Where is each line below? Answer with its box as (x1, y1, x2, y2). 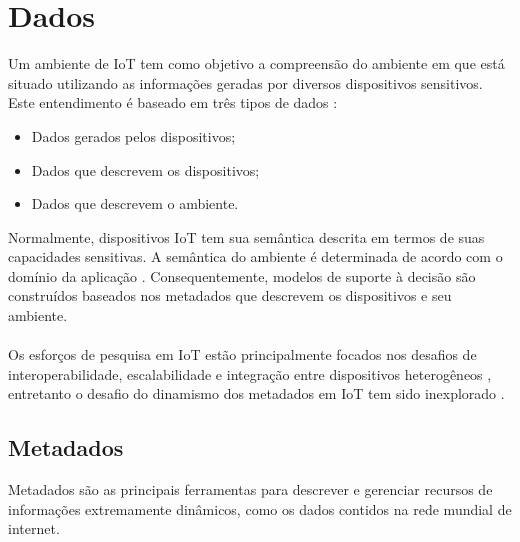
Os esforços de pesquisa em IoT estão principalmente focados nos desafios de (8, 344, 477, 365)
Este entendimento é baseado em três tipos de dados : (8, 92, 338, 113)
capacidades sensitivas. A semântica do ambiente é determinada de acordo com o (8, 246, 503, 267)
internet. (8, 518, 60, 539)
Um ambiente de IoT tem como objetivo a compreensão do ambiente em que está (8, 53, 505, 74)
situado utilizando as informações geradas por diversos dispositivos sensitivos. (8, 72, 483, 93)
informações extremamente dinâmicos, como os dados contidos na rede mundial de (8, 498, 512, 519)
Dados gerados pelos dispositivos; (31, 125, 236, 146)
